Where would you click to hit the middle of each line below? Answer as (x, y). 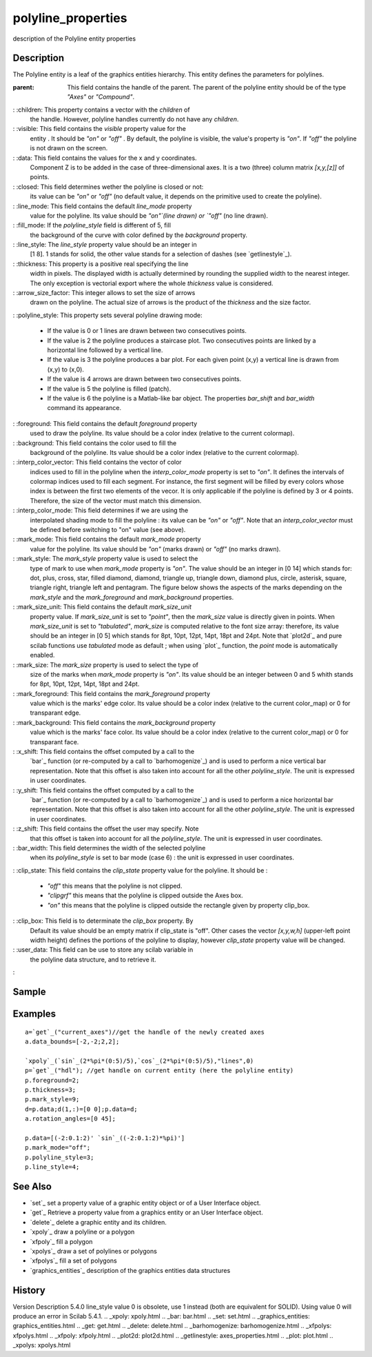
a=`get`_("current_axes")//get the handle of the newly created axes (145, 1032)
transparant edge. (55, 713)
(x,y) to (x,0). (65, 369)
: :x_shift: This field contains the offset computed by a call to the (104, 752)
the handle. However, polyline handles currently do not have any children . (134, 119)
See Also (32, 1186)
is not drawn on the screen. (69, 148)
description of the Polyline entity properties (74, 39)
